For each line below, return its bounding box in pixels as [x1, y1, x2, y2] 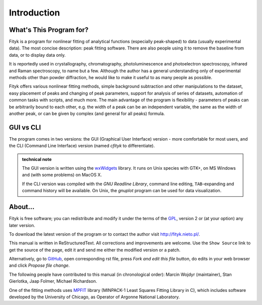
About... [9, 203, 35, 211]
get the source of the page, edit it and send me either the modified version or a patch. [9, 247, 180, 253]
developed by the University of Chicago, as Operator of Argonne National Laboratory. [9, 294, 180, 300]
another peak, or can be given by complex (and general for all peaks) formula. [9, 111, 165, 116]
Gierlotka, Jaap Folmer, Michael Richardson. [9, 278, 97, 284]
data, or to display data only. [9, 52, 66, 58]
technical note [22, 156, 52, 162]
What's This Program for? [9, 26, 89, 34]
